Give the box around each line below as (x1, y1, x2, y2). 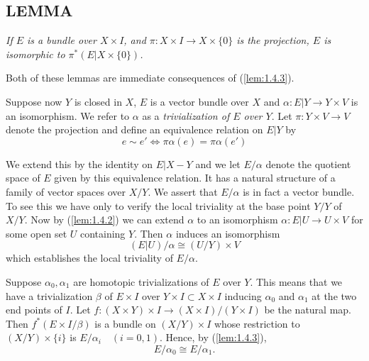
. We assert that (148, 184, 218, 199)
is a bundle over (27, 33, 97, 48)
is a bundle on (94, 316, 156, 331)
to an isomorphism (197, 212, 278, 227)
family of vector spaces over (6, 184, 126, 199)
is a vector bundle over (150, 94, 249, 109)
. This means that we (250, 274, 343, 289)
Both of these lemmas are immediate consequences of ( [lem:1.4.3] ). (6, 70, 294, 85)
